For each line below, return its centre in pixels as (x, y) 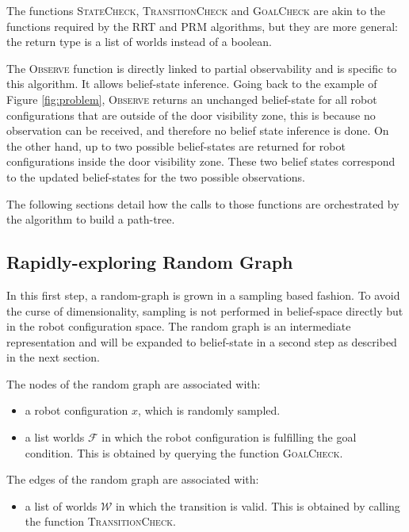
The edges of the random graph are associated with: (133, 479)
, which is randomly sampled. (209, 410)
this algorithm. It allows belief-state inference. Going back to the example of (192, 84)
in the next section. (53, 357)
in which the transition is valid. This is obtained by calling (258, 505)
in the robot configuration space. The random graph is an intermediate (179, 326)
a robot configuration (76, 410)
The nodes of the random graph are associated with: (134, 383)
